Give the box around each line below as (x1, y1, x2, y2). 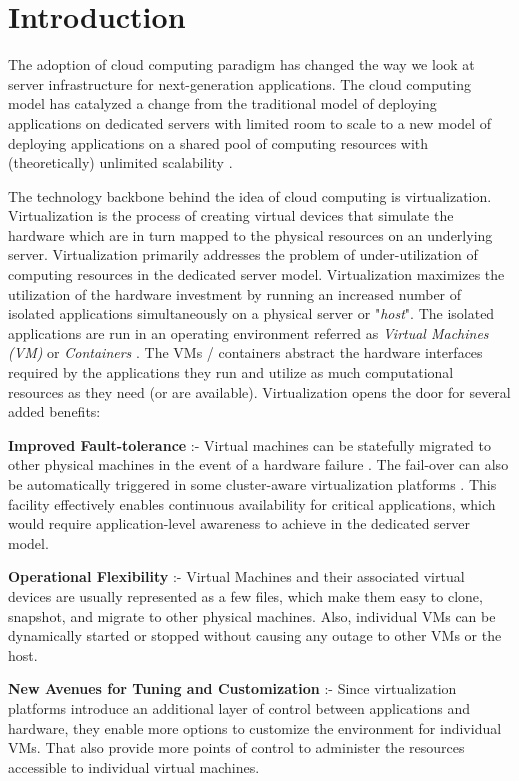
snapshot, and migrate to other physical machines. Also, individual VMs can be (8, 605, 496, 626)
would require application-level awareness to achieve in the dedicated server (8, 513, 470, 534)
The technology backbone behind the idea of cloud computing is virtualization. (8, 185, 492, 206)
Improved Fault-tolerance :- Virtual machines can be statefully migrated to (8, 434, 491, 455)
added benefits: (8, 401, 101, 422)
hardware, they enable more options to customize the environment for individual (8, 717, 502, 738)
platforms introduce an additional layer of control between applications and (8, 697, 470, 718)
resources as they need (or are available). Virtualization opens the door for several (8, 381, 511, 402)
